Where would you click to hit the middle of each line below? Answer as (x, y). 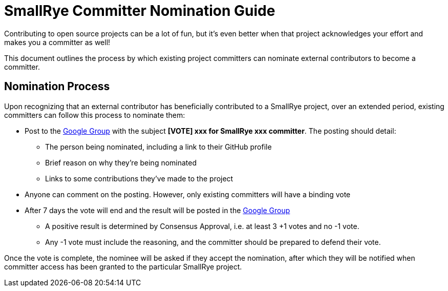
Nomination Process (57, 87)
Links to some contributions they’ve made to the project (139, 178)
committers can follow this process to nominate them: (95, 115)
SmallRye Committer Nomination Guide (140, 11)
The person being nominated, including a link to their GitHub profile (158, 147)
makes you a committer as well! (57, 42)
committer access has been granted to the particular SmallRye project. (123, 266)
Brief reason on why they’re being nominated (121, 162)
